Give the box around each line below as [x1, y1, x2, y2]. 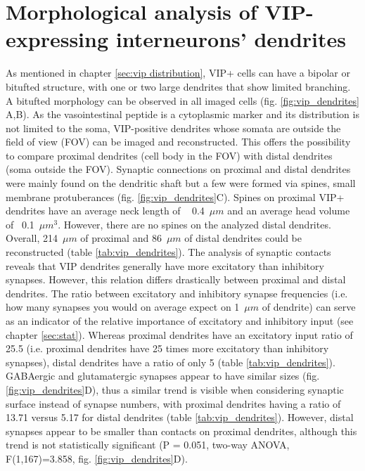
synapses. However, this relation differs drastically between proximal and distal [6, 272, 346, 287]
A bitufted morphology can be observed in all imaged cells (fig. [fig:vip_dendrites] [6, 93, 359, 108]
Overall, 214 [6, 231, 58, 245]
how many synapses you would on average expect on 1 [6, 299, 240, 314]
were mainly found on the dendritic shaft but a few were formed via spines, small [6, 176, 356, 191]
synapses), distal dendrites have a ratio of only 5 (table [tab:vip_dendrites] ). [6, 354, 335, 369]
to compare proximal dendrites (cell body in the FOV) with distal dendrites [6, 148, 333, 162]
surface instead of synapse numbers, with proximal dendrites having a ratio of [6, 396, 341, 411]
